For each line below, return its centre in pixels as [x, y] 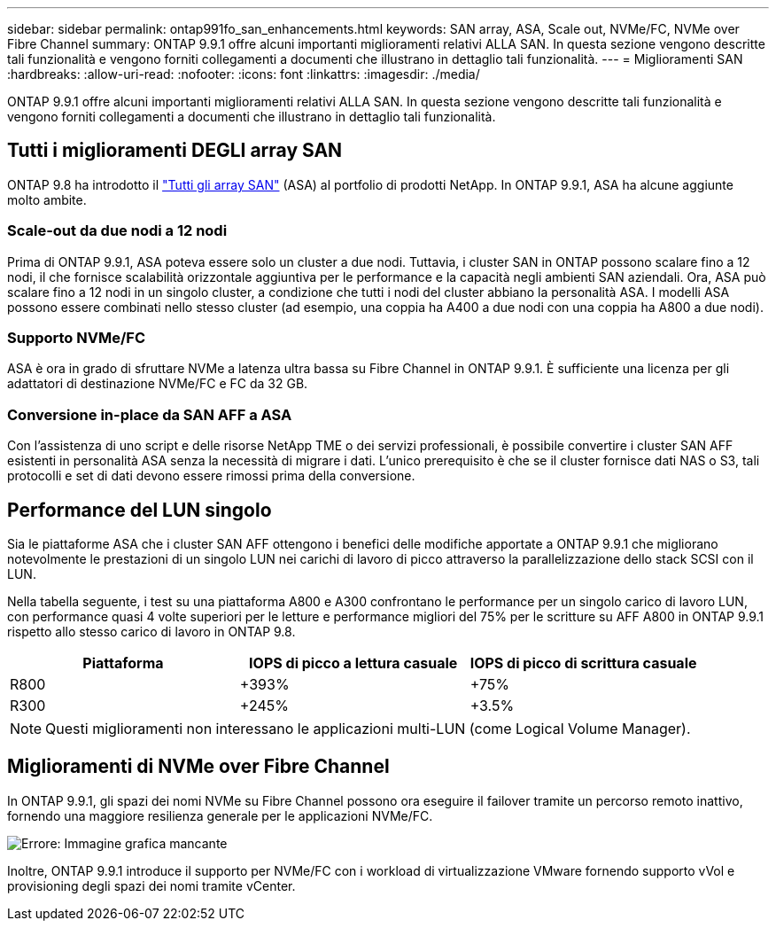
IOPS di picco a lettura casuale [353, 663]
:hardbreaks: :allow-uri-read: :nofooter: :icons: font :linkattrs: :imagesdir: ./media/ [244, 74]
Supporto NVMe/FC [76, 337]
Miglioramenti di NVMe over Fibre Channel [198, 767]
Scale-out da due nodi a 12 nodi [117, 231]
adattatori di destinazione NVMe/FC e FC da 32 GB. [158, 384]
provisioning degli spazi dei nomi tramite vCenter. [151, 885]
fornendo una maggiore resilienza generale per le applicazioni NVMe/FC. [220, 815]
